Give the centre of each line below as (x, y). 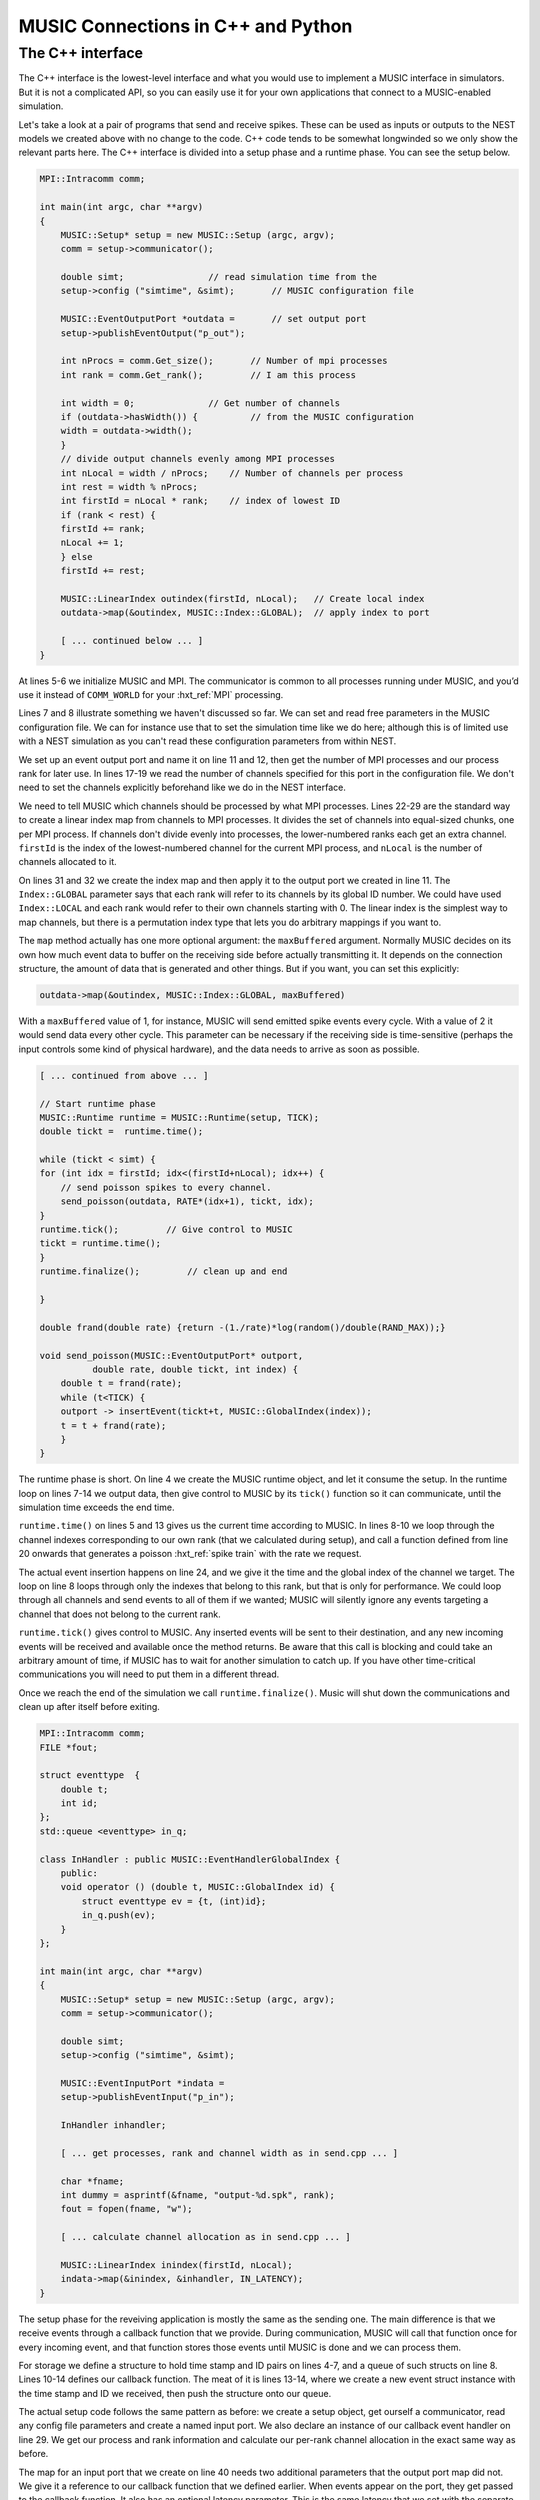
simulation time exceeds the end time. (96, 1507)
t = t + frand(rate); (113, 1425)
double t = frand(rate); (121, 1383)
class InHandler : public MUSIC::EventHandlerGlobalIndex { (190, 1859)
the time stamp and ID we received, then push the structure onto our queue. (175, 2393)
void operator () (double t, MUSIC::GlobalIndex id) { (197, 1887)
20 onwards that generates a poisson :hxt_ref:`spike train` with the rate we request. (190, 1554)
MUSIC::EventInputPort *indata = (142, 2083)
